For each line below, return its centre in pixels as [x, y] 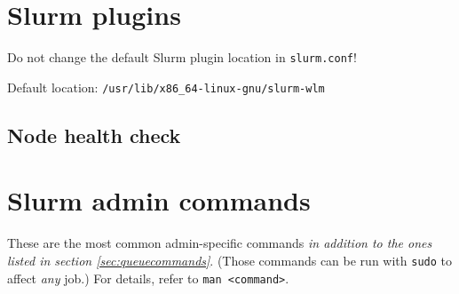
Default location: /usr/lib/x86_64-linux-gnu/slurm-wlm [166, 87]
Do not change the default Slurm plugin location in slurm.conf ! [182, 57]
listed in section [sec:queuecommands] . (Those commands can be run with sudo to [229, 260]
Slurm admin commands [159, 200]
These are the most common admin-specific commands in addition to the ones [220, 243]
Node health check [94, 135]
